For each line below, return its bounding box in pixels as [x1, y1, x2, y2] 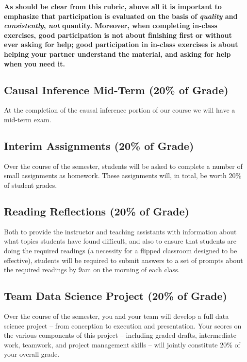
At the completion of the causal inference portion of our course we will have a [4, 105, 235, 115]
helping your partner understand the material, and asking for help [4, 49, 231, 59]
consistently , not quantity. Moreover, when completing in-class [4, 20, 217, 31]
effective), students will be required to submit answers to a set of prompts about [4, 255, 243, 265]
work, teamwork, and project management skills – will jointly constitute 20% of [4, 339, 240, 349]
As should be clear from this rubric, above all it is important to [4, 1, 222, 11]
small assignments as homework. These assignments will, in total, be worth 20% [4, 170, 242, 181]
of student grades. [4, 180, 57, 190]
